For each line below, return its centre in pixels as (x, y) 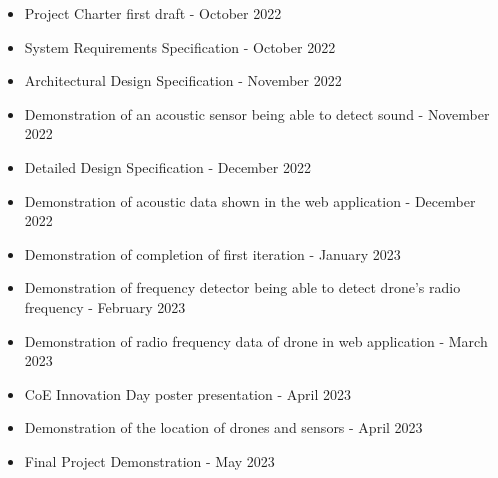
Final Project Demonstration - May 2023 (149, 460)
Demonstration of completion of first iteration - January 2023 (212, 253)
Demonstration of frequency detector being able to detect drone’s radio (242, 287)
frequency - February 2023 (105, 306)
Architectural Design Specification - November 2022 (183, 80)
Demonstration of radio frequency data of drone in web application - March (256, 340)
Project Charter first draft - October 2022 (153, 13)
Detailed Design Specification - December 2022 (167, 166)
